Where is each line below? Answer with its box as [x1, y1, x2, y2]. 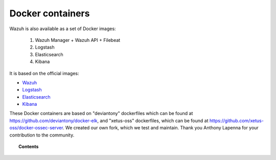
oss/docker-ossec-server [9, 125, 63, 131]
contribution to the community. [9, 132, 75, 138]
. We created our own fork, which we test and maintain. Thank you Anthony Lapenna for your [62, 125, 259, 131]
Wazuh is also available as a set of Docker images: [9, 26, 116, 32]
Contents [18, 144, 39, 150]
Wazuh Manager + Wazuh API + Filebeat [35, 37, 121, 43]
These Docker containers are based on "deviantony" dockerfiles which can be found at [9, 110, 193, 117]
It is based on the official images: [9, 70, 79, 76]
